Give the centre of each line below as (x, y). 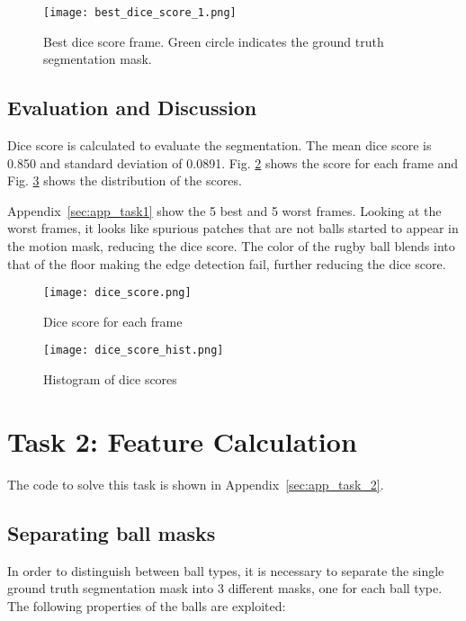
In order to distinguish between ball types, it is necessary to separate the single (226, 570)
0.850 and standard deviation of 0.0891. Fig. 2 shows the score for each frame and (233, 162)
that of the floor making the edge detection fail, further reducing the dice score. (227, 263)
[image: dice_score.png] (117, 293)
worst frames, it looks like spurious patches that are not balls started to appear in (233, 228)
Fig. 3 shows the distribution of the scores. (125, 180)
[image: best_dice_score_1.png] (140, 13)
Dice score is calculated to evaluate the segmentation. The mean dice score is (220, 145)
